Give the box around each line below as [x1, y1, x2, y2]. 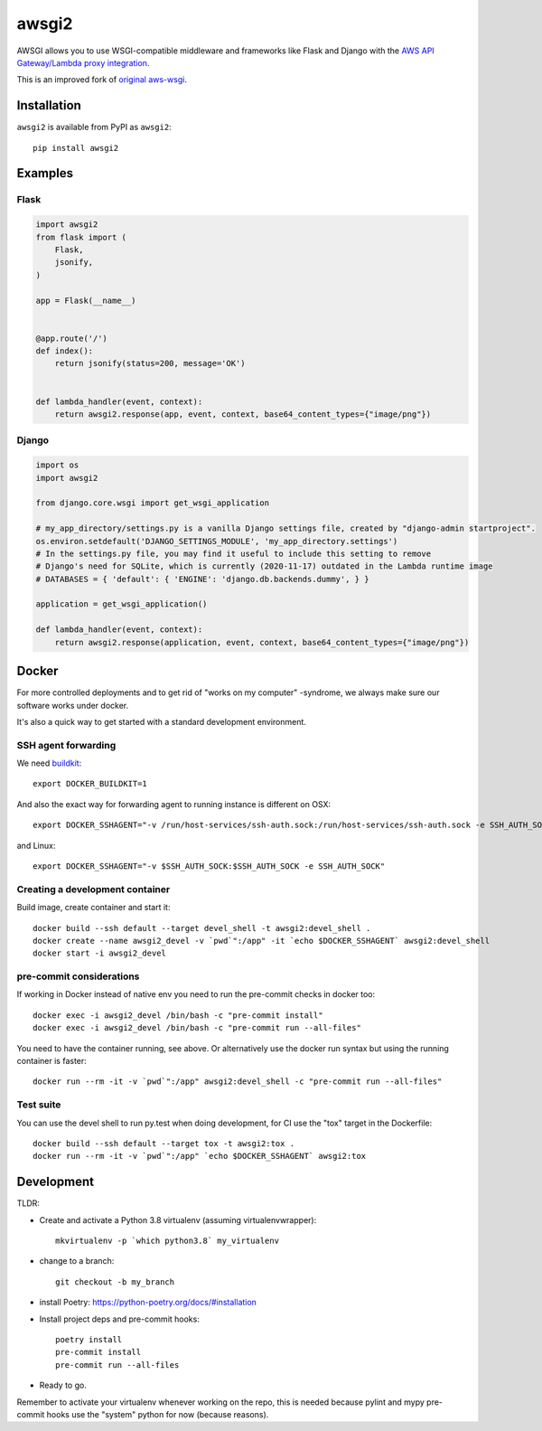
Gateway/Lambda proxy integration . [16, 57, 150, 68]
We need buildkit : [16, 758, 82, 768]
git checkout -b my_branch [55, 1276, 175, 1287]
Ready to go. [39, 1379, 88, 1391]
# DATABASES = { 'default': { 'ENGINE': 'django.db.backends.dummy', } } [35, 574, 369, 584]
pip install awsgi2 [33, 143, 119, 153]
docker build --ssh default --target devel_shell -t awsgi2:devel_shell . [33, 923, 371, 933]
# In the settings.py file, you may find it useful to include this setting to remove [35, 548, 432, 559]
